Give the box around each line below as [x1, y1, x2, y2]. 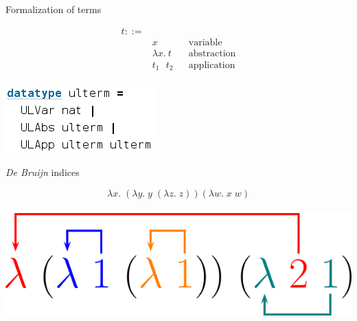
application [188, 60, 235, 70]
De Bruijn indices [5, 165, 80, 179]
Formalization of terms [5, 2, 102, 16]
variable [188, 37, 222, 47]
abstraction [188, 48, 236, 58]
